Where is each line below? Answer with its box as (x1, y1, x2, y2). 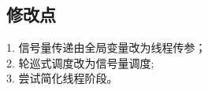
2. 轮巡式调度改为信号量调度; (6, 54, 154, 71)
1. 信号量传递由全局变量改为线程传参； (6, 39, 206, 56)
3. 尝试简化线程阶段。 (6, 70, 118, 86)
